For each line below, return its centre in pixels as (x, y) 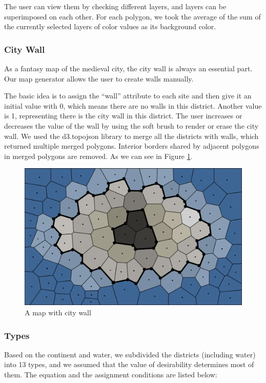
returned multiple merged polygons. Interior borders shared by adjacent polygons (132, 146)
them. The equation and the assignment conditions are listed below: (111, 374)
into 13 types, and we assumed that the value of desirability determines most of (129, 364)
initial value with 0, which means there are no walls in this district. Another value (133, 105)
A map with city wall (58, 312)
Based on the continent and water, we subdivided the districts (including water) (130, 354)
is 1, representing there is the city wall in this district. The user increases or (123, 116)
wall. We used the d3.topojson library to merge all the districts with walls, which (131, 136)
